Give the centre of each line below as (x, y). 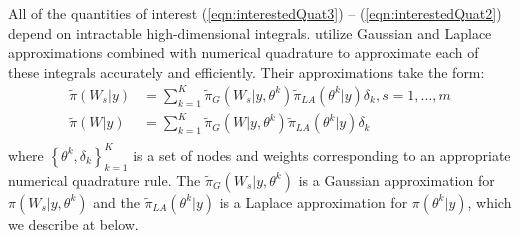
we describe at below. (73, 223)
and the (116, 201)
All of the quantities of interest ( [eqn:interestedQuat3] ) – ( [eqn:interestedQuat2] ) (255, 13)
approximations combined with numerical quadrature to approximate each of (243, 52)
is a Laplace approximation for (313, 201)
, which (489, 201)
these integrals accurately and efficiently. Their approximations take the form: (246, 71)
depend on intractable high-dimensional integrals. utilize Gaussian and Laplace (250, 32)
